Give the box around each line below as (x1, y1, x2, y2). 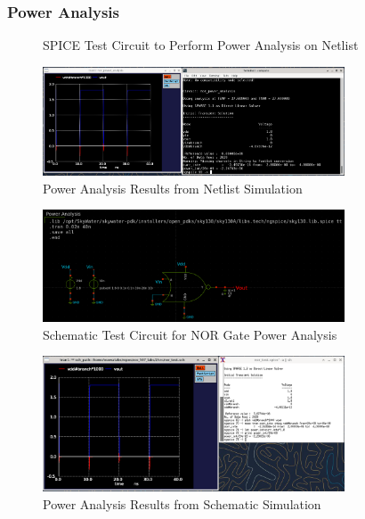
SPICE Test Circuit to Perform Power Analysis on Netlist (43, 36, 359, 54)
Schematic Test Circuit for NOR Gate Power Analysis (43, 325, 337, 343)
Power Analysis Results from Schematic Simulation (43, 494, 321, 513)
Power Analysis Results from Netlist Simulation (43, 178, 303, 197)
